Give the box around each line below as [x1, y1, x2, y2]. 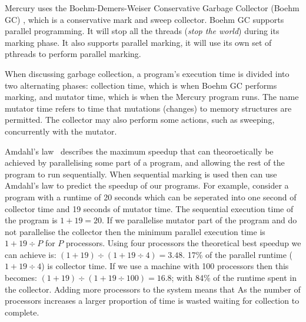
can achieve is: [5, 248, 56, 260]
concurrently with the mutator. [5, 125, 117, 137]
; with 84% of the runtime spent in [171, 271, 297, 284]
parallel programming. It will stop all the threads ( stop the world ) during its [5, 25, 280, 37]
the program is [5, 214, 58, 226]
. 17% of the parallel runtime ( [182, 248, 292, 260]
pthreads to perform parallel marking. [5, 48, 141, 60]
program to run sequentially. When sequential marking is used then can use [5, 167, 277, 180]
